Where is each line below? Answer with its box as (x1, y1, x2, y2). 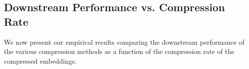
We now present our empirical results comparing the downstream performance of (4, 36, 245, 47)
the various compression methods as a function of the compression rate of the (4, 46, 234, 56)
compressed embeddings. (4, 55, 77, 66)
